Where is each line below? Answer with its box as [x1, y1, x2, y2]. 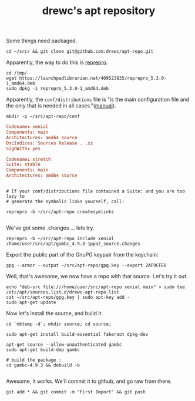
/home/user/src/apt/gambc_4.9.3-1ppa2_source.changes [6, 241, 141, 247]
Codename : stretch [6, 156, 51, 162]
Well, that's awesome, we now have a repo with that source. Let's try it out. [6, 273, 188, 280]
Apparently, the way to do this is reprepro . [6, 59, 108, 66]
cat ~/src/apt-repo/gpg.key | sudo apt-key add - [6, 295, 130, 301]
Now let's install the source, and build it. [6, 310, 103, 317]
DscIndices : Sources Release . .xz [6, 140, 93, 146]
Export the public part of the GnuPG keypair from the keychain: [6, 251, 159, 258]
